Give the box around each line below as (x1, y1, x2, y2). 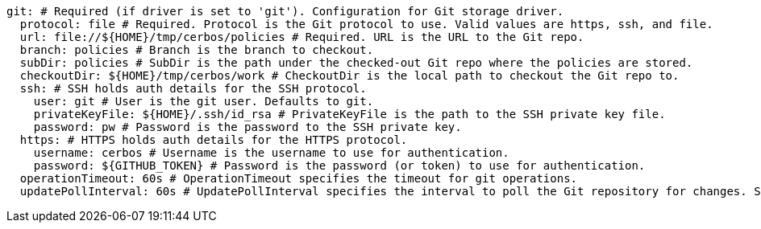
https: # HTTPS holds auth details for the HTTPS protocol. (19, 133, 408, 146)
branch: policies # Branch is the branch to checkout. (19, 43, 374, 56)
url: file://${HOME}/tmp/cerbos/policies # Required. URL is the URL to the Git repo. (19, 31, 584, 43)
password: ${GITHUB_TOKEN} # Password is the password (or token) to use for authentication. (33, 159, 646, 172)
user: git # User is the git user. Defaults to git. (33, 95, 374, 108)
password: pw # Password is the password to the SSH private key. (33, 121, 462, 133)
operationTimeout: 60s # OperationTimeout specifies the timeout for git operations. (19, 172, 578, 185)
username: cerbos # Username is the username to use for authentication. (33, 146, 509, 159)
